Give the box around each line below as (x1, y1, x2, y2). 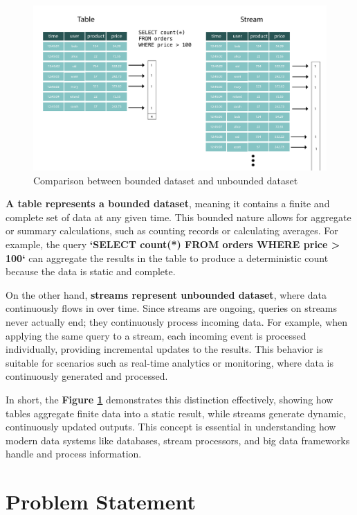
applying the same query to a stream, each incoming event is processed (6, 328, 306, 342)
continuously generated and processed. (6, 369, 168, 383)
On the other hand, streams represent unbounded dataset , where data (6, 287, 327, 302)
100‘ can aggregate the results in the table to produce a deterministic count (6, 250, 329, 265)
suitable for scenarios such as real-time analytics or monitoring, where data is (6, 355, 334, 369)
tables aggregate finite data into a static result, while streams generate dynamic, (6, 405, 347, 420)
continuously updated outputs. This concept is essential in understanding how (6, 419, 336, 434)
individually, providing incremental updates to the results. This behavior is (6, 342, 323, 356)
